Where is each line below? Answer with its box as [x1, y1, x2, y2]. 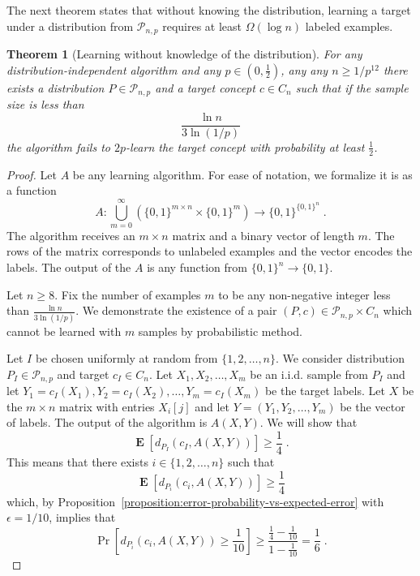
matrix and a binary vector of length [172, 226, 354, 243]
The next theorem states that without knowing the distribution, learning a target [6, 2, 411, 18]
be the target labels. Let [264, 382, 385, 399]
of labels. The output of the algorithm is [6, 414, 208, 431]
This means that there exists [6, 453, 148, 471]
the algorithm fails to [6, 138, 110, 155]
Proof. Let [6, 165, 57, 183]
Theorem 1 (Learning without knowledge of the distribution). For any [6, 45, 362, 62]
